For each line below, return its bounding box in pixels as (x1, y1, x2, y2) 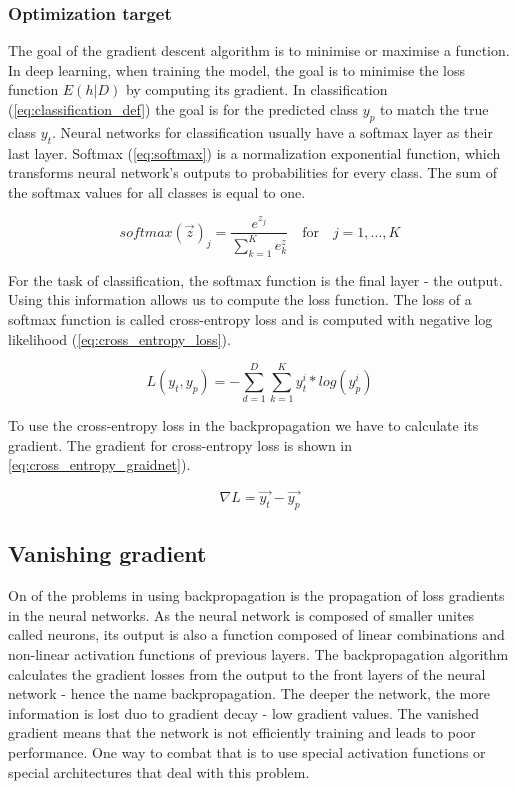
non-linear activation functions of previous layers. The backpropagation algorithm (8, 644, 509, 664)
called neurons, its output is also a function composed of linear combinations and (8, 624, 505, 645)
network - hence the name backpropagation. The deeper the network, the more (8, 683, 490, 704)
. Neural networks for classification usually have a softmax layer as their (52, 121, 493, 142)
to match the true (380, 99, 489, 119)
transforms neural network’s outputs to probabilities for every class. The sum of (8, 162, 497, 183)
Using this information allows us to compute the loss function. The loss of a (8, 289, 472, 310)
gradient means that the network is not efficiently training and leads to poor (8, 722, 476, 743)
